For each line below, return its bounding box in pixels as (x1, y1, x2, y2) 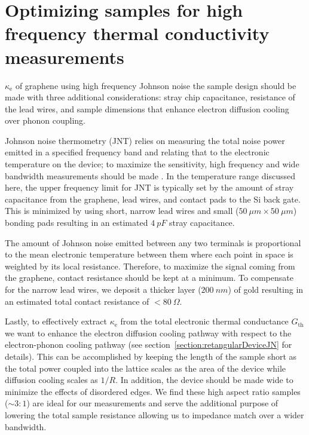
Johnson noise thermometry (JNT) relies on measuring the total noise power (5, 134, 285, 146)
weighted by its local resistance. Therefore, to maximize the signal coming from (5, 259, 295, 272)
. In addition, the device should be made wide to (115, 373, 293, 386)
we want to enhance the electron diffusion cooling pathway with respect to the (5, 326, 292, 339)
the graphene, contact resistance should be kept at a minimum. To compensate (5, 271, 293, 284)
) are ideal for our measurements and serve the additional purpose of (26, 397, 279, 409)
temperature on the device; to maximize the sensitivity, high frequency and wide (5, 158, 299, 170)
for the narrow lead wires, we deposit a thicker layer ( (5, 283, 201, 295)
